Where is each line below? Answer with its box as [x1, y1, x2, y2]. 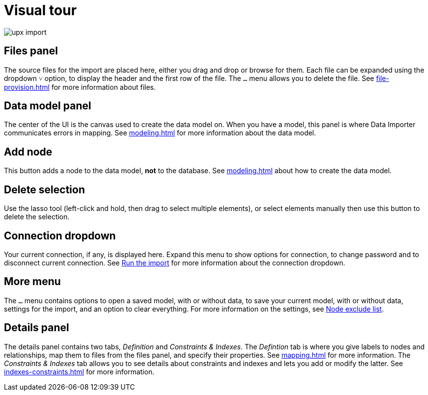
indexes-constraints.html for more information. [4, 367, 155, 376]
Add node [4, 145, 53, 158]
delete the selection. [4, 212, 70, 221]
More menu [4, 275, 61, 288]
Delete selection [4, 183, 85, 196]
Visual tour [4, 2, 77, 19]
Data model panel [4, 100, 91, 112]
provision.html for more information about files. [4, 82, 156, 91]
